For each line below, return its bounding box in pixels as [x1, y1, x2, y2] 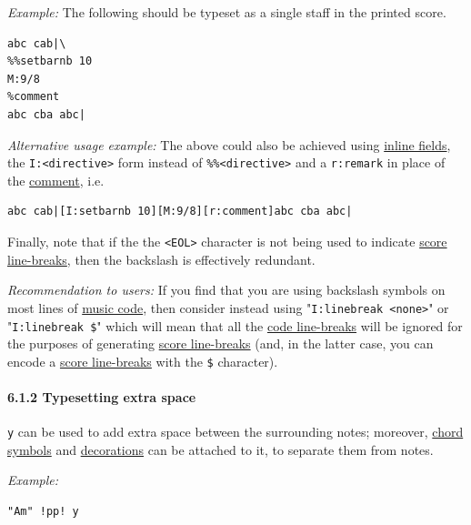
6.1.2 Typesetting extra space [7, 388, 196, 406]
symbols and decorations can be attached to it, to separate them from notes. [7, 439, 434, 459]
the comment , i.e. [7, 170, 105, 189]
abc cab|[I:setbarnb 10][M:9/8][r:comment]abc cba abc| [7, 205, 353, 218]
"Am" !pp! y [7, 505, 79, 519]
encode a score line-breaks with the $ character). [7, 351, 278, 370]
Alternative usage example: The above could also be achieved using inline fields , [7, 135, 451, 154]
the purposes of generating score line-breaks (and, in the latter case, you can [7, 334, 434, 353]
